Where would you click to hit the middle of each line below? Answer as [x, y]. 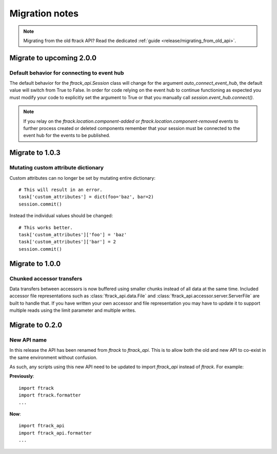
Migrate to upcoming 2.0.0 [53, 58]
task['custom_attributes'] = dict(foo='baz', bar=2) [86, 197]
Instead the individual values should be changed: [61, 216]
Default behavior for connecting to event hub [67, 73]
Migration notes [44, 13]
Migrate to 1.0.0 [35, 264]
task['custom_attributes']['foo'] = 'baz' [73, 234]
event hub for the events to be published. [67, 136]
